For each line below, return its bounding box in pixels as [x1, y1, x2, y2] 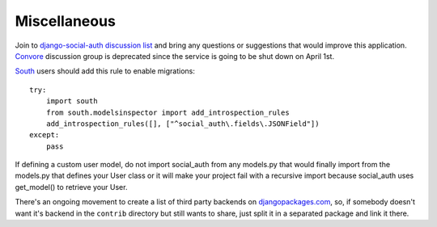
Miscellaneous [15, 12, 117, 30]
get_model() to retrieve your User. [15, 182, 128, 191]
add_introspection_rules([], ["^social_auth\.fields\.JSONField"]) [45, 119, 320, 128]
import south [45, 97, 98, 106]
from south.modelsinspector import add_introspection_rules [45, 107, 291, 117]
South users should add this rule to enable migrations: [15, 66, 196, 76]
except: [29, 130, 60, 140]
